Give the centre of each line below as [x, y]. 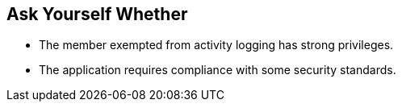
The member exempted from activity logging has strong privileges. [216, 45]
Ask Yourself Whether [97, 14]
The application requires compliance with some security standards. [218, 70]
